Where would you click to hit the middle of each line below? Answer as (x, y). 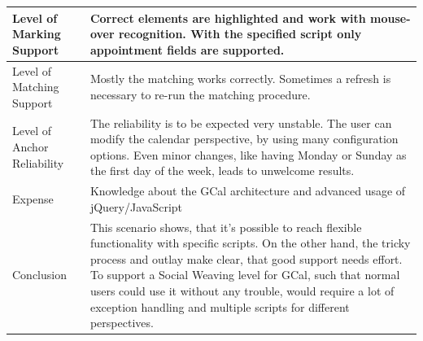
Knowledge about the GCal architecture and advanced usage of (248, 191)
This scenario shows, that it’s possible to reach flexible (226, 227)
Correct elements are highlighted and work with (228, 17)
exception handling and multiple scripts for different (220, 306)
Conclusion (39, 275)
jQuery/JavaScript (136, 206)
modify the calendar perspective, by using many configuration (244, 139)
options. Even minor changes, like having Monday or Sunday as (248, 154)
